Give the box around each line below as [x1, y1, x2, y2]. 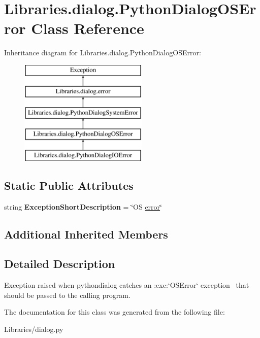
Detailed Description [4, 256, 115, 272]
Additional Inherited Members [4, 226, 168, 242]
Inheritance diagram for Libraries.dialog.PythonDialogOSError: [4, 47, 201, 58]
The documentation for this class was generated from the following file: [4, 307, 225, 317]
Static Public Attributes [4, 177, 134, 193]
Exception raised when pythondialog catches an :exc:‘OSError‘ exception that [4, 280, 249, 290]
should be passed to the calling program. [4, 289, 131, 300]
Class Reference [31, 18, 144, 39]
